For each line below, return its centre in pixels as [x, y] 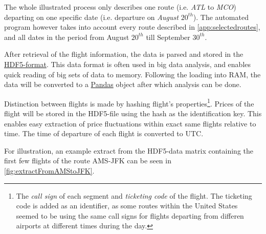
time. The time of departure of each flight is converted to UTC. [104, 133]
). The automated [221, 17]
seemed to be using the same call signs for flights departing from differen [130, 215]
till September [168, 37]
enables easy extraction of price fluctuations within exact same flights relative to [130, 123]
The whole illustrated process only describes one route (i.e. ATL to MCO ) [120, 7]
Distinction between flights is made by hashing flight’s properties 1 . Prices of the [129, 102]
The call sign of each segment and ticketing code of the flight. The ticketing [134, 195]
